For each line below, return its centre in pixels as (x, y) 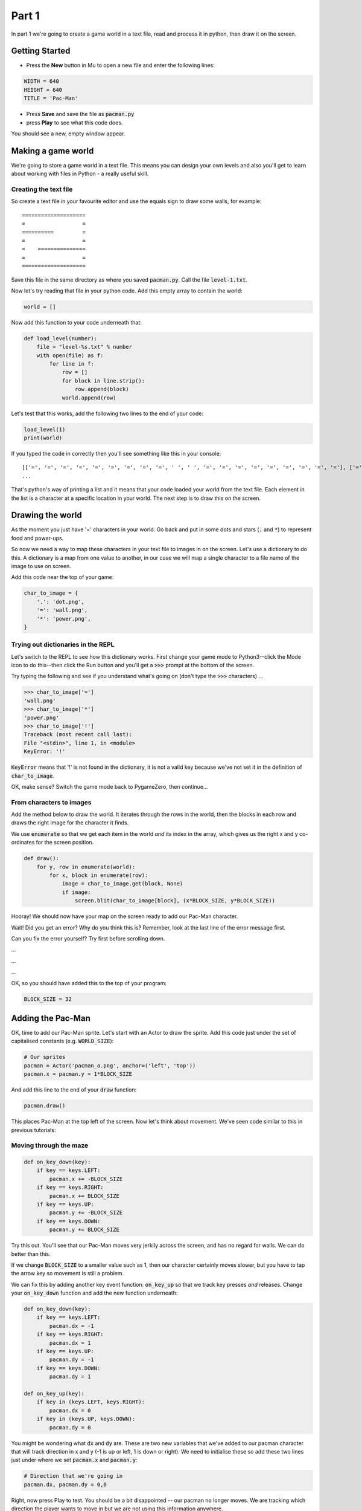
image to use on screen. (41, 566)
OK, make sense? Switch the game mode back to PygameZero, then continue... (110, 786)
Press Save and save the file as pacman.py (80, 114)
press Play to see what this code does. (75, 122)
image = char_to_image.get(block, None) (122, 884)
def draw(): (42, 859)
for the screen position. (65, 843)
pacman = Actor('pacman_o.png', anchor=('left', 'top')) (110, 1066)
